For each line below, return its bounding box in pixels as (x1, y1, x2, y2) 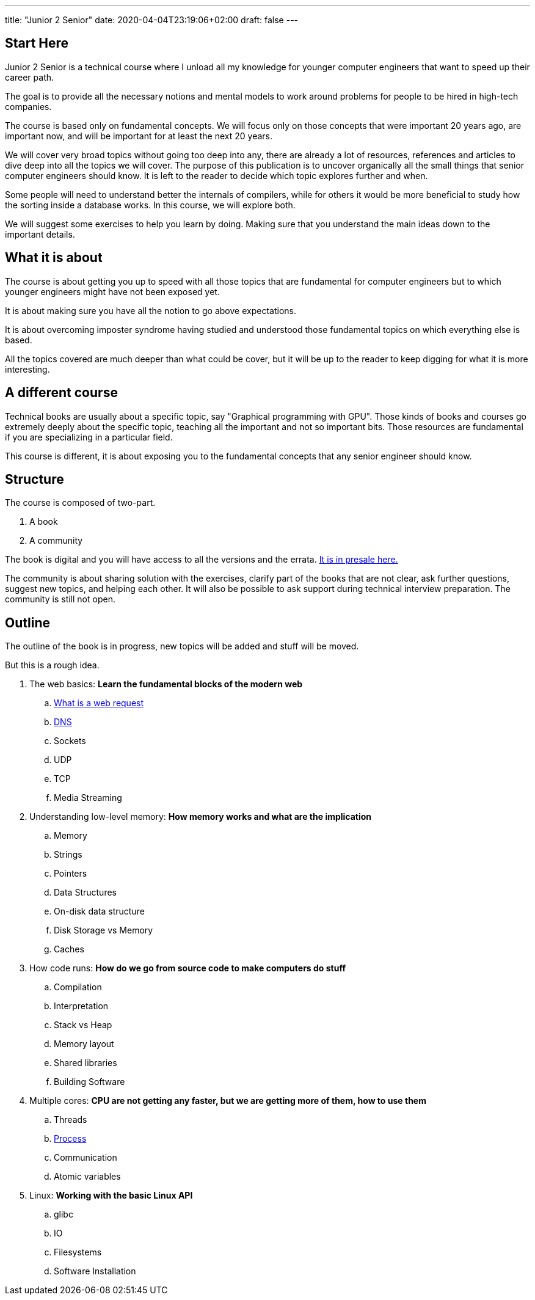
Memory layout (54, 1039, 114, 1050)
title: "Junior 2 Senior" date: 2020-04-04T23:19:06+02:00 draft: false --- (5, 15, 299, 25)
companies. (5, 101, 52, 112)
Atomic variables (54, 1171, 121, 1182)
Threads (54, 1114, 87, 1125)
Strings (54, 849, 82, 860)
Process (54, 1133, 87, 1144)
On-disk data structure (54, 906, 145, 917)
